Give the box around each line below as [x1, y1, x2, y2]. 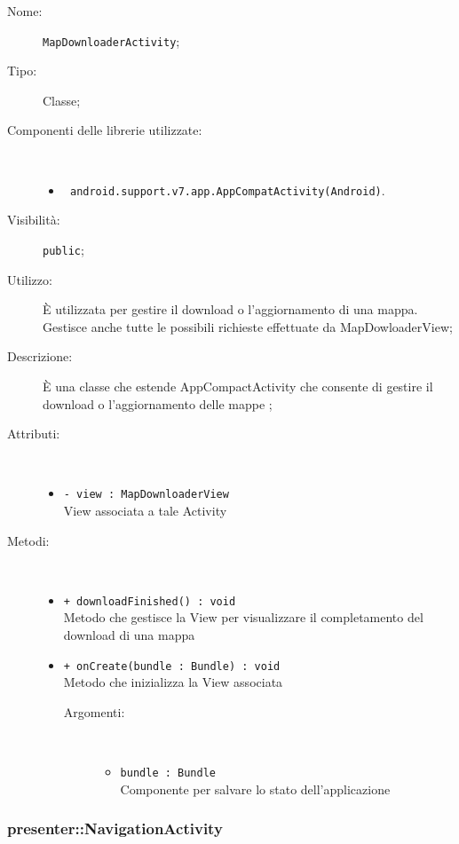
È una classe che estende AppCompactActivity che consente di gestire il [43, 376, 433, 395]
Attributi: [7, 424, 60, 443]
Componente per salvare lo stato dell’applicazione [120, 779, 391, 798]
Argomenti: [63, 702, 125, 721]
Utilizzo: [7, 270, 52, 288]
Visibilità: [7, 210, 60, 229]
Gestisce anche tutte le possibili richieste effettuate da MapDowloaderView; [43, 317, 453, 335]
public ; [43, 240, 84, 258]
